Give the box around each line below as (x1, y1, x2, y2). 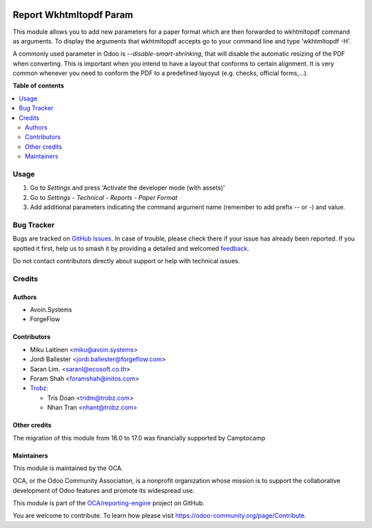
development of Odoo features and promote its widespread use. (12, 486, 195, 494)
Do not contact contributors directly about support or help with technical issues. (12, 257, 240, 265)
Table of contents (12, 81, 65, 90)
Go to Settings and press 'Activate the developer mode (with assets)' (30, 183, 225, 192)
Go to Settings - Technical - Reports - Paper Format (30, 193, 178, 201)
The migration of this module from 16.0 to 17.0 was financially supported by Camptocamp (12, 434, 265, 442)
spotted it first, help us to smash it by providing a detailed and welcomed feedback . (12, 244, 249, 252)
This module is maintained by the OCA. (12, 464, 123, 472)
